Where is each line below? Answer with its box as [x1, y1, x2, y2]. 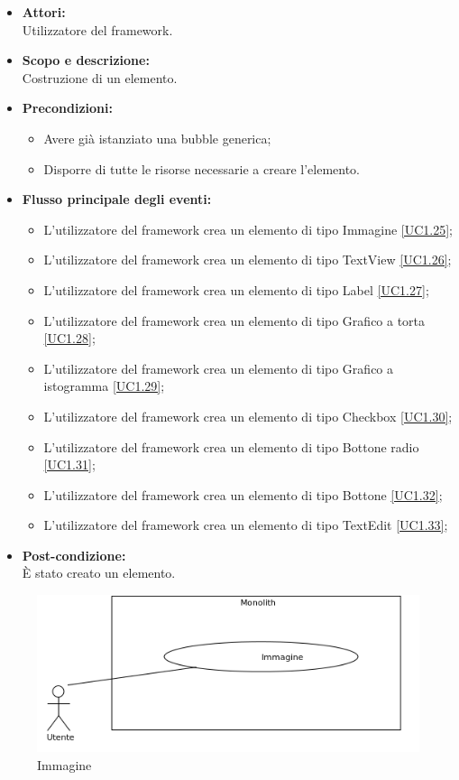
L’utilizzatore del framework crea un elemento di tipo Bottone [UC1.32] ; [43, 485, 443, 504]
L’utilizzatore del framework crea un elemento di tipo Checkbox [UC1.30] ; [43, 406, 453, 425]
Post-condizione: [22, 545, 126, 564]
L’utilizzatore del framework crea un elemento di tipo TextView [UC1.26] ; [43, 250, 452, 269]
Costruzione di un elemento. [22, 68, 178, 87]
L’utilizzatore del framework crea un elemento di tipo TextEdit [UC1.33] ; [43, 515, 448, 534]
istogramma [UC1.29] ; [43, 376, 165, 395]
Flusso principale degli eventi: [22, 190, 212, 209]
